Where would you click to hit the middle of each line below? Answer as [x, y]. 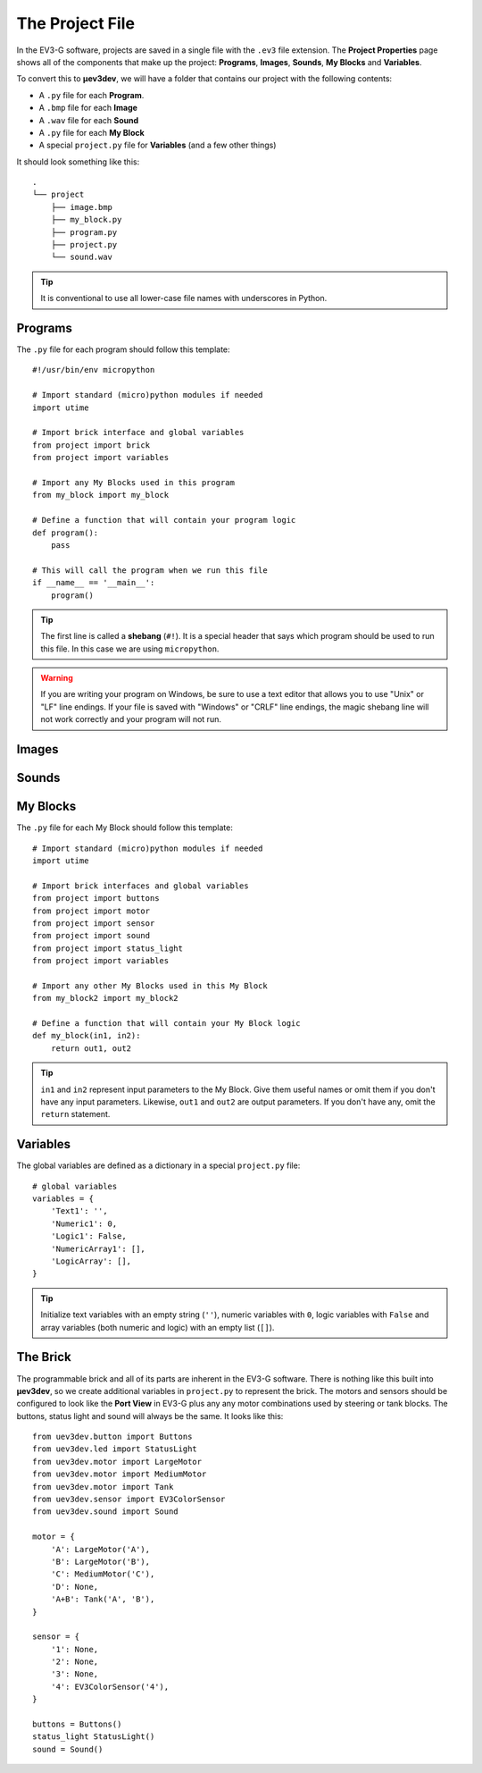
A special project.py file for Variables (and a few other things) [158, 145]
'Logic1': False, [88, 1236]
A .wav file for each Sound [89, 120]
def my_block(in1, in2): [87, 1036]
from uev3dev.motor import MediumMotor [120, 1474]
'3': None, [75, 1674]
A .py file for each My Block [91, 132]
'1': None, [75, 1649]
